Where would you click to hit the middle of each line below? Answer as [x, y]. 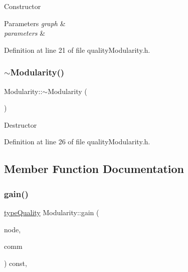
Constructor [23, 6]
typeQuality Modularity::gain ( [52, 212]
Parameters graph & [35, 23]
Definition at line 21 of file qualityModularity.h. [77, 50]
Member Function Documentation [94, 169]
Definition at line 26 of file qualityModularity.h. [77, 142]
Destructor [21, 124]
